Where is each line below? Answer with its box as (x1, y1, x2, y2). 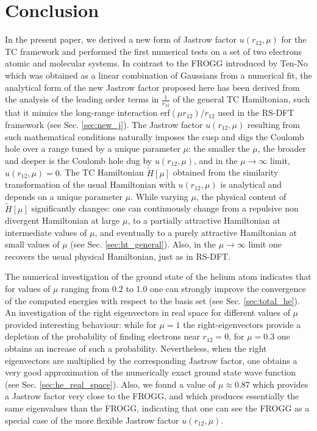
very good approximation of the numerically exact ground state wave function (5, 366, 296, 379)
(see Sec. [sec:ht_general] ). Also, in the (70, 238, 216, 251)
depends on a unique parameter (5, 190, 123, 202)
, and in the (193, 154, 238, 166)
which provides (252, 377, 308, 390)
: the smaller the (188, 142, 250, 155)
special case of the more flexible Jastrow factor (5, 413, 179, 426)
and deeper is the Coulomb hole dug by (5, 154, 152, 166)
